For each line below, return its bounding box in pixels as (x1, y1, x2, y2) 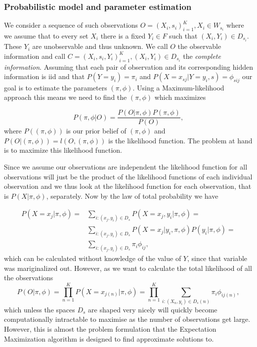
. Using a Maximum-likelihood (132, 82, 224, 92)
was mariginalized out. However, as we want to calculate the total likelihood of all (4, 262, 252, 273)
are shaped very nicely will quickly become (88, 304, 217, 314)
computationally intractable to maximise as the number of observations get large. (4, 314, 251, 324)
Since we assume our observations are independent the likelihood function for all (4, 161, 248, 172)
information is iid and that (4, 71, 85, 82)
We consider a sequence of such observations (4, 20, 138, 30)
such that (169, 31, 198, 41)
